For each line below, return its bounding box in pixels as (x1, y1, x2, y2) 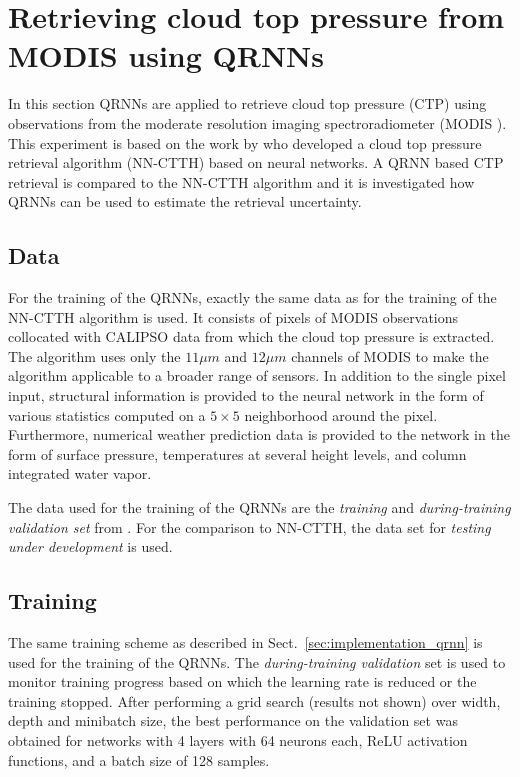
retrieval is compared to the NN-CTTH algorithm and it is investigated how (8, 171, 475, 192)
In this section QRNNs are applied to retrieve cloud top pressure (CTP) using (8, 93, 487, 114)
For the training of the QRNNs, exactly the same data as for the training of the (8, 287, 497, 308)
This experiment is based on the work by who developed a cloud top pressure (8, 132, 482, 153)
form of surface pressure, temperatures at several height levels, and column (8, 443, 467, 464)
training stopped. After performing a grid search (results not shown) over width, (8, 690, 501, 711)
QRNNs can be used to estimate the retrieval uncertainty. (8, 191, 362, 212)
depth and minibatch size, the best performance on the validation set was (8, 710, 458, 731)
